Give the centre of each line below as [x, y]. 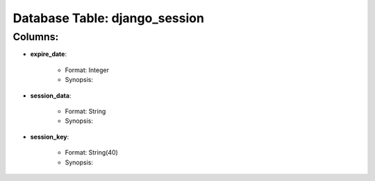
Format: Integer [87, 70]
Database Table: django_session [109, 18]
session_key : [50, 137]
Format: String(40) [91, 153]
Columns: [36, 37]
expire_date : [49, 54]
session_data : [51, 95]
